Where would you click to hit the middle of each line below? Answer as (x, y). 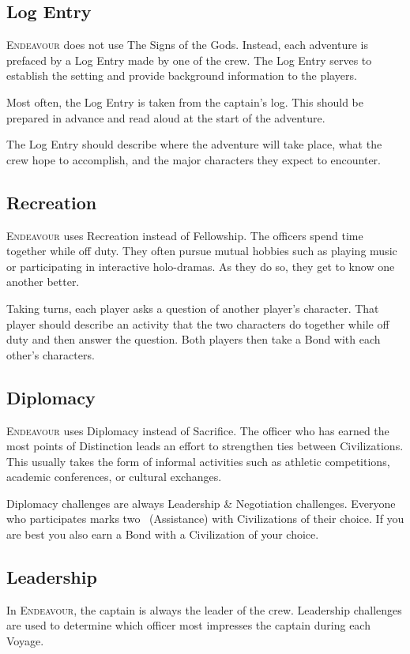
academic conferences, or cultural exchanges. (114, 477)
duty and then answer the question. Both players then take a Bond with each (194, 339)
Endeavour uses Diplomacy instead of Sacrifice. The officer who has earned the (198, 430)
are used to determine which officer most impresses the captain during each (188, 625)
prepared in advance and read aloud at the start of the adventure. (166, 117)
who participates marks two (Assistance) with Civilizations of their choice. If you (205, 519)
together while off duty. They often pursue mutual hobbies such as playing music (202, 251)
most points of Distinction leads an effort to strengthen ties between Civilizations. (205, 446)
